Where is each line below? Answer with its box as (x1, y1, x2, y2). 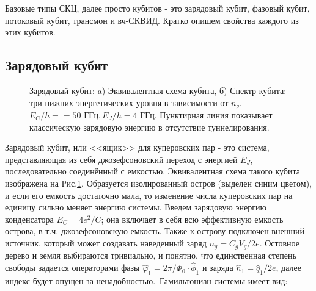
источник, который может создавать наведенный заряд (5, 236, 207, 249)
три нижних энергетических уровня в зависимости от (29, 96, 229, 109)
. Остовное (259, 236, 299, 249)
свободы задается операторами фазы (5, 261, 140, 274)
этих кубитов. (5, 26, 56, 38)
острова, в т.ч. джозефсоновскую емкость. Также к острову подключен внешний (5, 225, 304, 237)
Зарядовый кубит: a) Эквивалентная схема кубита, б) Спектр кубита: (29, 84, 287, 96)
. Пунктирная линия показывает (154, 109, 273, 121)
